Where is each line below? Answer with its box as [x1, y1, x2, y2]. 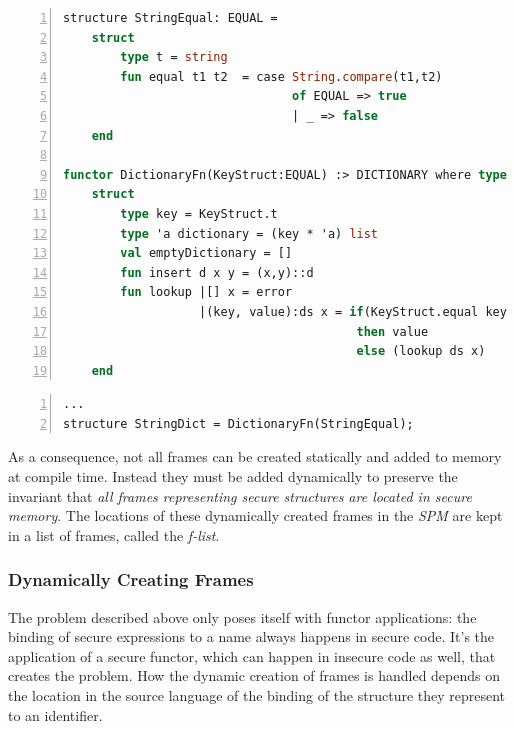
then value [356, 324, 429, 339]
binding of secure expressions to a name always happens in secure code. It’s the [8, 626, 495, 647]
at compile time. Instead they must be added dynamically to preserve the [8, 466, 458, 487]
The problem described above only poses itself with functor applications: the [8, 606, 477, 627]
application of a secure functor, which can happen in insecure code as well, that [8, 645, 496, 666]
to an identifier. [8, 704, 103, 725]
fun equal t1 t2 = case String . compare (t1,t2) [120, 69, 443, 84]
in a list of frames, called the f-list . [8, 524, 220, 545]
